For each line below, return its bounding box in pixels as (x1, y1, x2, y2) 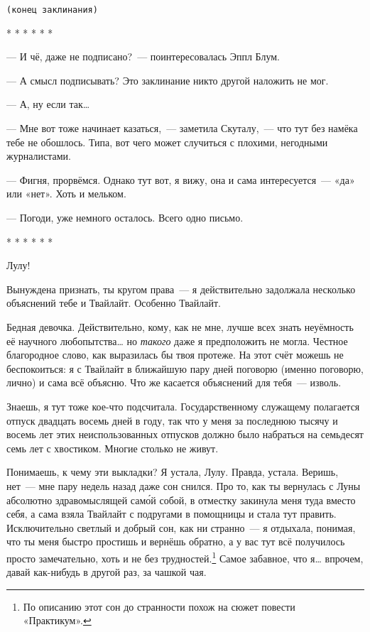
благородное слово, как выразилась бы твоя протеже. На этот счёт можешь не (6, 347, 344, 362)
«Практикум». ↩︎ (23, 613, 92, 628)
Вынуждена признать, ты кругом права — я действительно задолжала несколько (6, 281, 356, 296)
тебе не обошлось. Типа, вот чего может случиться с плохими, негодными (6, 134, 328, 149)
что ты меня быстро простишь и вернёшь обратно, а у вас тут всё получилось (6, 534, 345, 549)
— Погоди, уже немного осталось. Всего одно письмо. (6, 210, 244, 224)
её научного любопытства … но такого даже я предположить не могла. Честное (6, 333, 348, 348)
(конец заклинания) (6, 5, 98, 15)
